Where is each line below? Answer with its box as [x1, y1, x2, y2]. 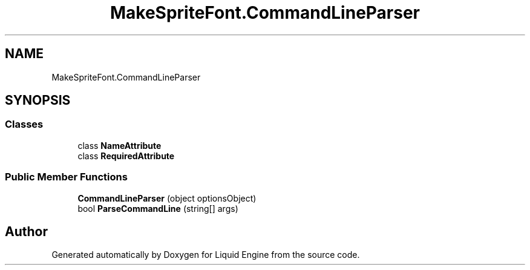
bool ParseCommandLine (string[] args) [77, 203, 238, 214]
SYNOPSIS [5, 93, 71, 108]
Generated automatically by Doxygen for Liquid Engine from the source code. [51, 249, 360, 260]
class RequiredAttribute [77, 150, 175, 161]
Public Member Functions [5, 171, 128, 183]
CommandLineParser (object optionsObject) [77, 193, 257, 203]
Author [5, 223, 48, 239]
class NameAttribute [77, 140, 162, 151]
